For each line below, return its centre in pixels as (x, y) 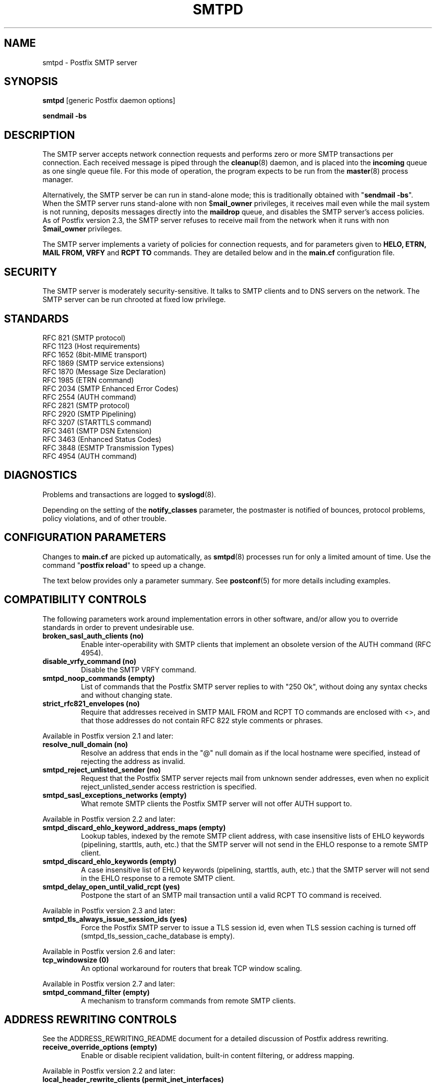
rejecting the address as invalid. (133, 761)
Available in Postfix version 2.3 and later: (109, 910)
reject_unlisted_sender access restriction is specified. (169, 786)
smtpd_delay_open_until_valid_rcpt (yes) (111, 886)
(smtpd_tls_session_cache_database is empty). (158, 936)
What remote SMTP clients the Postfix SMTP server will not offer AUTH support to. (216, 803)
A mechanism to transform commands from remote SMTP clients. (188, 1000)
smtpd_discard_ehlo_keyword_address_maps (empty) (134, 827)
